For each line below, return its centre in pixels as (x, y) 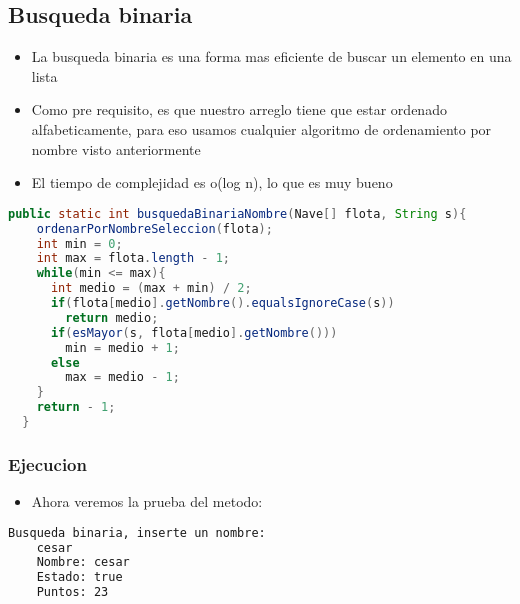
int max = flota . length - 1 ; (133, 258)
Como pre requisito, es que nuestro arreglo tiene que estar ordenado (239, 109)
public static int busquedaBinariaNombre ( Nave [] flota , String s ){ (237, 213)
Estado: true (79, 577)
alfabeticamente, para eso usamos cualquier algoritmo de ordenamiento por (261, 128)
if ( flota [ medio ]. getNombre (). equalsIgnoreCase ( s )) (222, 303)
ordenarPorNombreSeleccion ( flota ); (154, 228)
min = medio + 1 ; (122, 347)
